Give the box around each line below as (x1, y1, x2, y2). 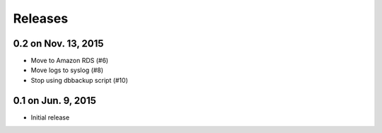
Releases (13, 11, 69, 26)
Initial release (30, 113, 70, 122)
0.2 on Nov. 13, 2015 (13, 37, 104, 50)
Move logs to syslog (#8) (30, 66, 104, 74)
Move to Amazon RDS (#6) (30, 57, 109, 65)
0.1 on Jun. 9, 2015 (13, 94, 97, 106)
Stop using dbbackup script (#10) (30, 76, 129, 84)
